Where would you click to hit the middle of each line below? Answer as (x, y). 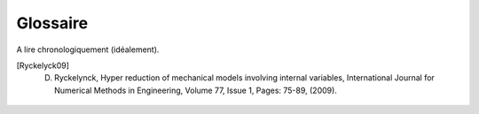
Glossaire (52, 23)
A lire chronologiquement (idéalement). (88, 49)
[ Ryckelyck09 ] (43, 65)
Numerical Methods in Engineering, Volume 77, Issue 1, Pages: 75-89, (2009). (196, 90)
